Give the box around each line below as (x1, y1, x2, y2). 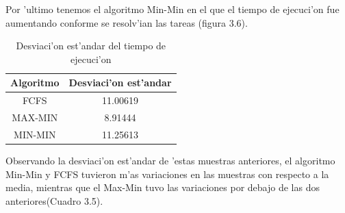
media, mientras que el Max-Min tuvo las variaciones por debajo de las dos (5, 180, 320, 195)
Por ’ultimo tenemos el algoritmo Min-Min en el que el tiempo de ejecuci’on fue (5, 2, 340, 16)
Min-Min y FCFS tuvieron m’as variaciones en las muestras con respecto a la (5, 166, 329, 181)
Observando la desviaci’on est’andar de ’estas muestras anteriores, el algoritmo (5, 153, 335, 167)
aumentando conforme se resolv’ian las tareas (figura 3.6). (5, 15, 248, 29)
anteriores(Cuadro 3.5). (5, 193, 103, 208)
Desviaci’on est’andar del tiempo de (16, 38, 166, 53)
